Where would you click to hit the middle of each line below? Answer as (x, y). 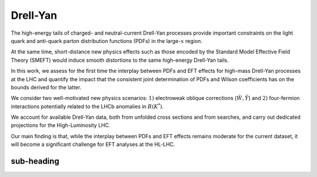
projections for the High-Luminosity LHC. (61, 125)
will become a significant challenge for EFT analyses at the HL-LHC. (93, 145)
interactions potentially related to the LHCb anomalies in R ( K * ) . (87, 106)
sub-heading (35, 161)
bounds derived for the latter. (46, 87)
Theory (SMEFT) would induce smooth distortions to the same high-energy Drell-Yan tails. (120, 60)
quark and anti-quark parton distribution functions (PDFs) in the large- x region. (107, 41)
